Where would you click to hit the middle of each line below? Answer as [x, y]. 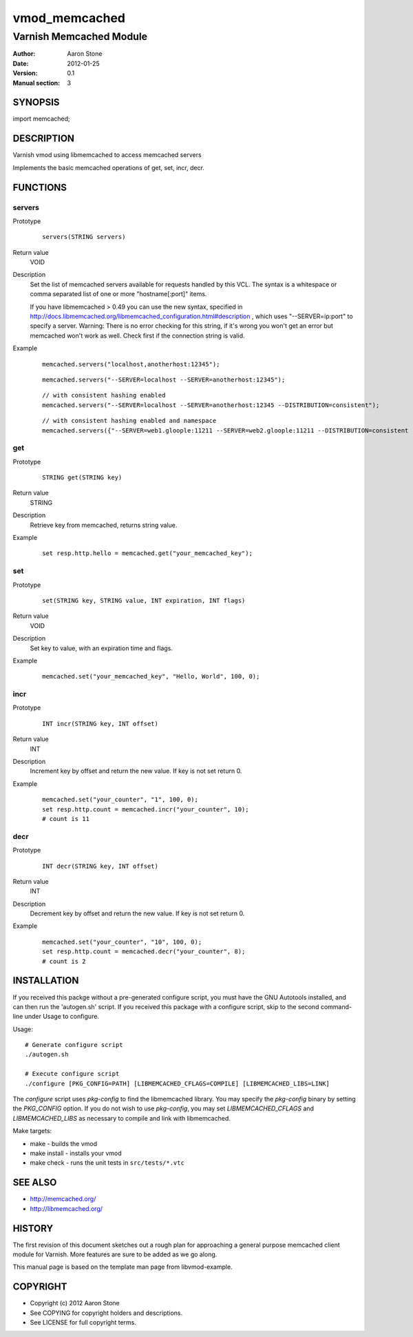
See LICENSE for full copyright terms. [83, 1323]
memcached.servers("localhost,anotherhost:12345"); [131, 364]
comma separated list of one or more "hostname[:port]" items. [118, 294]
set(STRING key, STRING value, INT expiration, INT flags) [144, 600]
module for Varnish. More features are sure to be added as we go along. [115, 1254]
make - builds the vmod [64, 1143]
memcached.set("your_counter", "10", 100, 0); [122, 942]
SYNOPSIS [36, 102]
